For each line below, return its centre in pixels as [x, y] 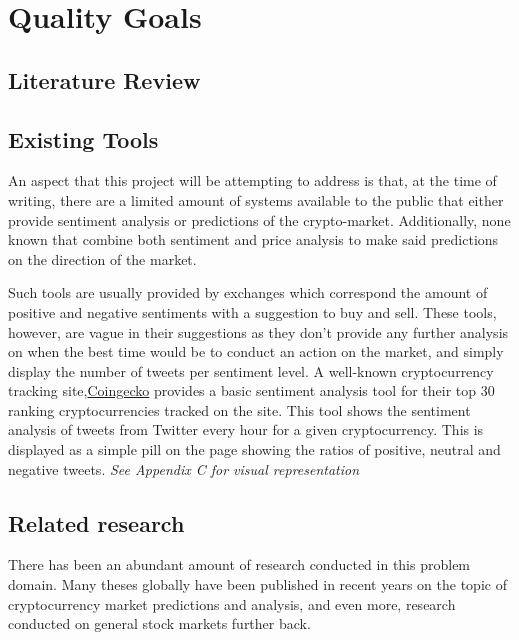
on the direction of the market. [102, 258]
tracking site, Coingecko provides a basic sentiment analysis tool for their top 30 [251, 390]
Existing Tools [83, 138]
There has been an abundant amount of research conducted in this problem [239, 564]
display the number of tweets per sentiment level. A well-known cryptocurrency [251, 370]
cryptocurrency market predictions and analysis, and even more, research [232, 603]
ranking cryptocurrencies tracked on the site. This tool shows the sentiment [239, 409]
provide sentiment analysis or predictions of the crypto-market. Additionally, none [259, 219]
